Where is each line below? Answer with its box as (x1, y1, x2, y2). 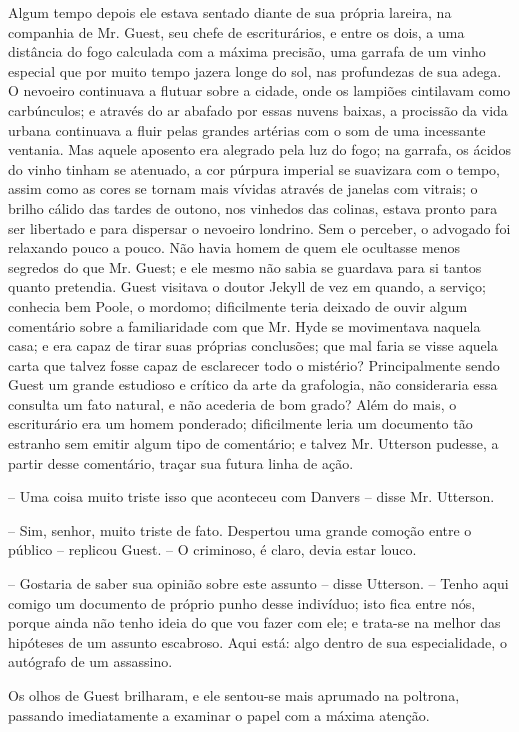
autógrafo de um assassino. (8, 651, 173, 672)
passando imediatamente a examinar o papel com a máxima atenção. (8, 704, 430, 725)
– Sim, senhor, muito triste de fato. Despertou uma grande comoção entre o (8, 519, 472, 540)
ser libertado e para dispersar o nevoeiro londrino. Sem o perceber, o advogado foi (8, 217, 511, 238)
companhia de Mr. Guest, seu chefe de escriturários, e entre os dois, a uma (8, 21, 465, 42)
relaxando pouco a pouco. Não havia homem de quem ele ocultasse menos (8, 237, 461, 258)
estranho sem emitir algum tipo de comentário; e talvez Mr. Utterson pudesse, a (8, 433, 499, 454)
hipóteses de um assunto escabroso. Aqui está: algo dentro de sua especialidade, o (8, 631, 507, 652)
